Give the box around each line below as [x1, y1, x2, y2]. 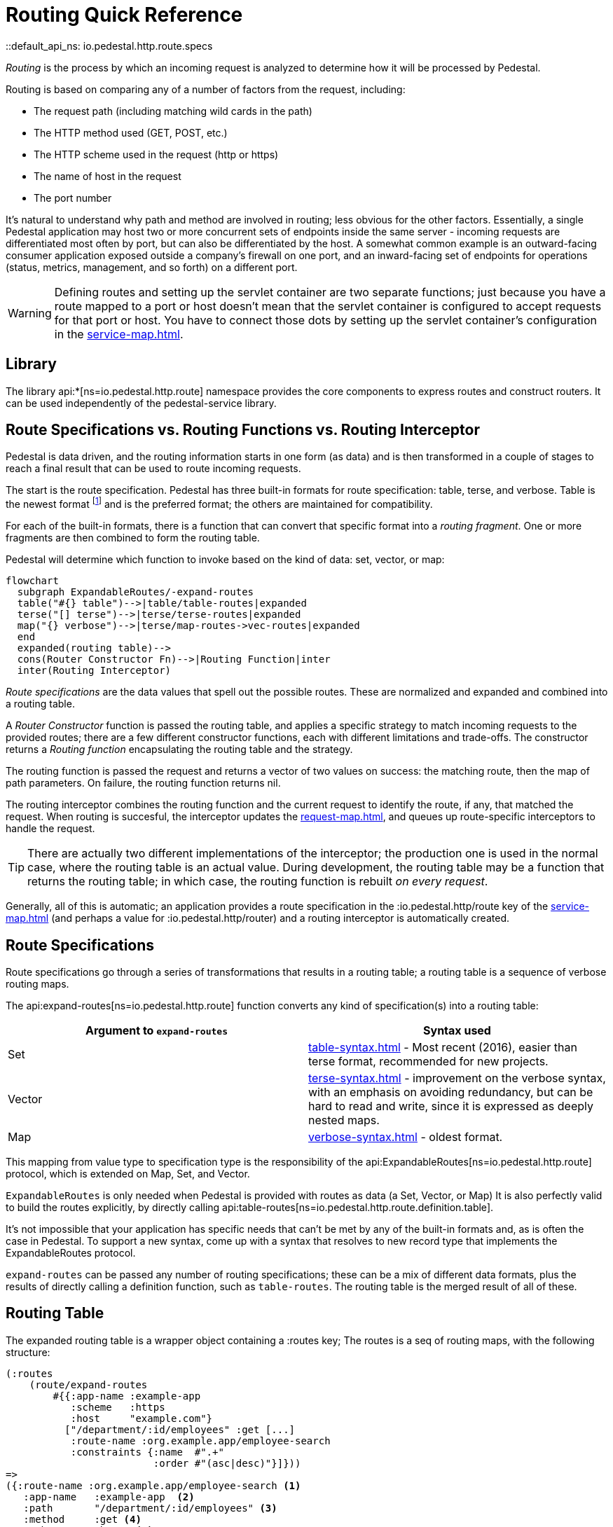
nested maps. [308, 1112, 380, 1127]
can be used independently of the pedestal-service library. [6, 396, 277, 409]
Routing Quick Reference [6, 3, 243, 27]
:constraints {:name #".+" [70, 1446, 224, 1458]
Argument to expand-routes [85, 1023, 228, 1037]
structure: [6, 1346, 50, 1358]
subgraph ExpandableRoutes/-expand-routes [17, 586, 254, 598]
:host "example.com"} [70, 1412, 213, 1424]
